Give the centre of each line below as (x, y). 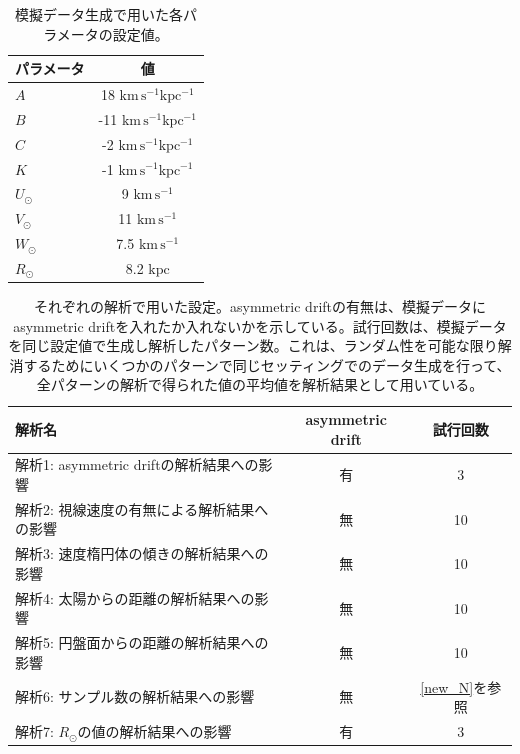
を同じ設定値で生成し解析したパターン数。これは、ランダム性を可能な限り (253, 345)
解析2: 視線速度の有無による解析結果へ (142, 508)
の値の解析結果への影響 (154, 731)
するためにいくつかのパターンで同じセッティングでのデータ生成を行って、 (267, 364)
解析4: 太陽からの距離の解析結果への (135, 597)
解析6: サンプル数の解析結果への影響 (135, 696)
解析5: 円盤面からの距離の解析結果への (142, 642)
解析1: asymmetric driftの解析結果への (137, 464)
